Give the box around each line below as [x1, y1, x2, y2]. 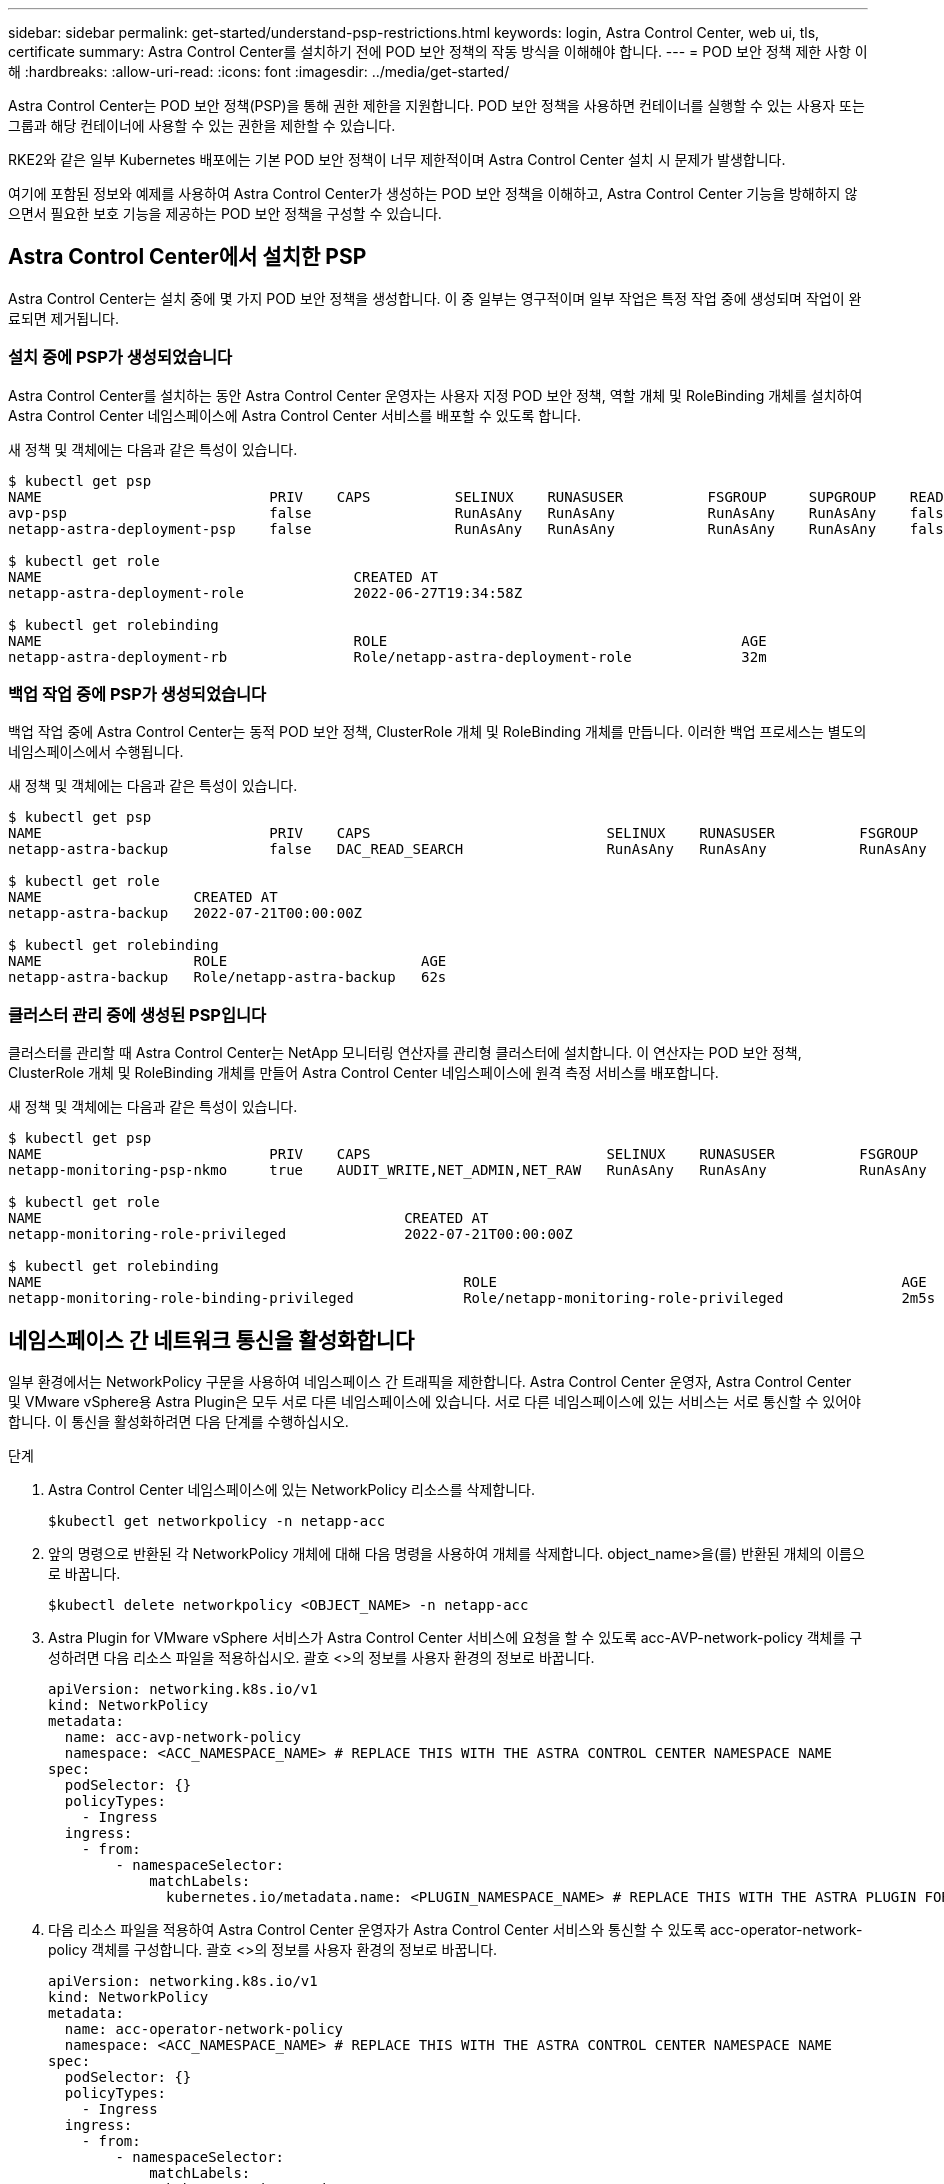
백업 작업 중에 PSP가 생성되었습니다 [8, 683, 267, 704]
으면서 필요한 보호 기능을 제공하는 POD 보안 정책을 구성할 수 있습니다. [8, 205, 442, 222]
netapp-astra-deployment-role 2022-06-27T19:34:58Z [8, 584, 523, 601]
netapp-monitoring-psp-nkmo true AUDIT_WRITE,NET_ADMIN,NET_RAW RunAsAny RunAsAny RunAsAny [8, 1162, 927, 1179]
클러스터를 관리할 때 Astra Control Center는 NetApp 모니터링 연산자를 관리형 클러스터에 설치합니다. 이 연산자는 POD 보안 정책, [8, 1044, 802, 1062]
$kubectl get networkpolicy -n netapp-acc [48, 1512, 386, 1529]
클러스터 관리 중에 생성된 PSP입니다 [8, 1004, 267, 1025]
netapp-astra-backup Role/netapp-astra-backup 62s [8, 969, 447, 986]
